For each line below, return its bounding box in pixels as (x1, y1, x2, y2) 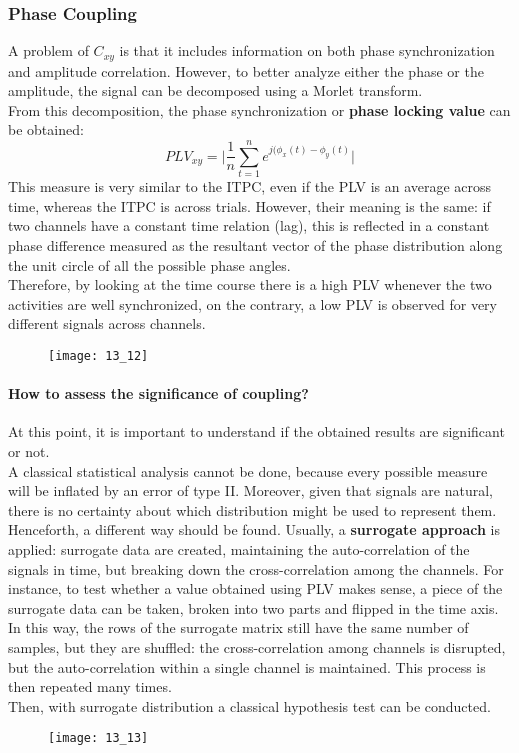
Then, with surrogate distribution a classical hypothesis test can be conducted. (8, 695, 491, 716)
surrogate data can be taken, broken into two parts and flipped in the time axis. (8, 597, 499, 618)
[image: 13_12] (48, 348, 149, 363)
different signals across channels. (8, 313, 206, 334)
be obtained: (8, 119, 84, 140)
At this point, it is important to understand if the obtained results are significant (8, 421, 505, 442)
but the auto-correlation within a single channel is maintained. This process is (8, 656, 486, 677)
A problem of (8, 40, 89, 61)
